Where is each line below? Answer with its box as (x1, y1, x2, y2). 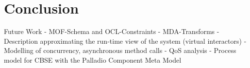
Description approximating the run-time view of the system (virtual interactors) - (4, 35, 247, 46)
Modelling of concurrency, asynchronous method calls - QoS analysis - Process (4, 45, 236, 55)
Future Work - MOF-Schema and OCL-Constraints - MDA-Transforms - (4, 26, 219, 36)
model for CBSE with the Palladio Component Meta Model (4, 54, 182, 65)
